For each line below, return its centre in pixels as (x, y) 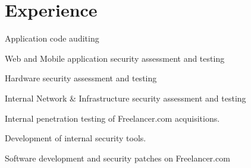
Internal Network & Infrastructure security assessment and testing (125, 98)
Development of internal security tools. (76, 138)
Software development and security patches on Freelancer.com (117, 158)
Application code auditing (52, 38)
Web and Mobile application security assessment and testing (115, 58)
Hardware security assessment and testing (81, 78)
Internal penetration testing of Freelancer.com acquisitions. (112, 118)
